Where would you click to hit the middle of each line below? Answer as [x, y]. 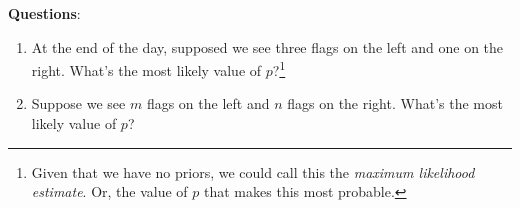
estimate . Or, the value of [109, 191]
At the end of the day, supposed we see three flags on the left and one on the [267, 46]
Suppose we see [78, 103]
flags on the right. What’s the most [395, 103]
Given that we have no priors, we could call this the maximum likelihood [253, 171]
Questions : [44, 13]
